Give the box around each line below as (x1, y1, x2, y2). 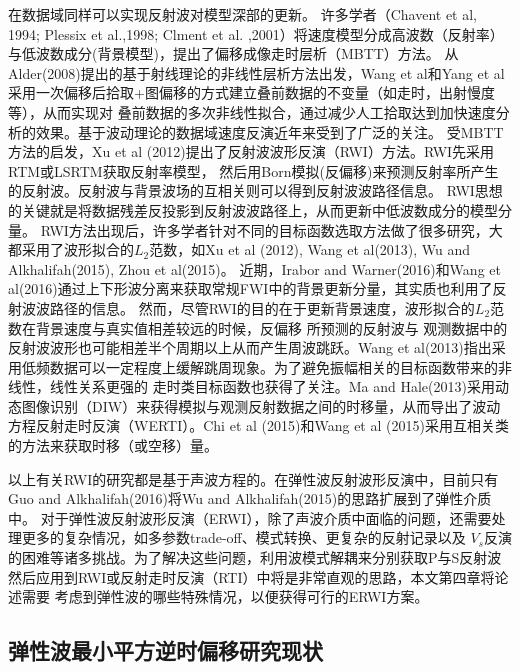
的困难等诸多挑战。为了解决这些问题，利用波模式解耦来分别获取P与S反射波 (8, 547, 502, 568)
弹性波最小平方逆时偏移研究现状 (8, 635, 323, 666)
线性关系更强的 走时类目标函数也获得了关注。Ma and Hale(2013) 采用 (49, 376, 495, 397)
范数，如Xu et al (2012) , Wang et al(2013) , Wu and (149, 239, 471, 260)
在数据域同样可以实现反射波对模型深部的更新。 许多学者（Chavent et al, (8, 4, 477, 24)
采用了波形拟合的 (21, 239, 134, 260)
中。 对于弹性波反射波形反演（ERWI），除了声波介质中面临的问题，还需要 (8, 507, 492, 528)
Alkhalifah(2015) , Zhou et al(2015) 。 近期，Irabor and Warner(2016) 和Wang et (8, 258, 501, 279)
